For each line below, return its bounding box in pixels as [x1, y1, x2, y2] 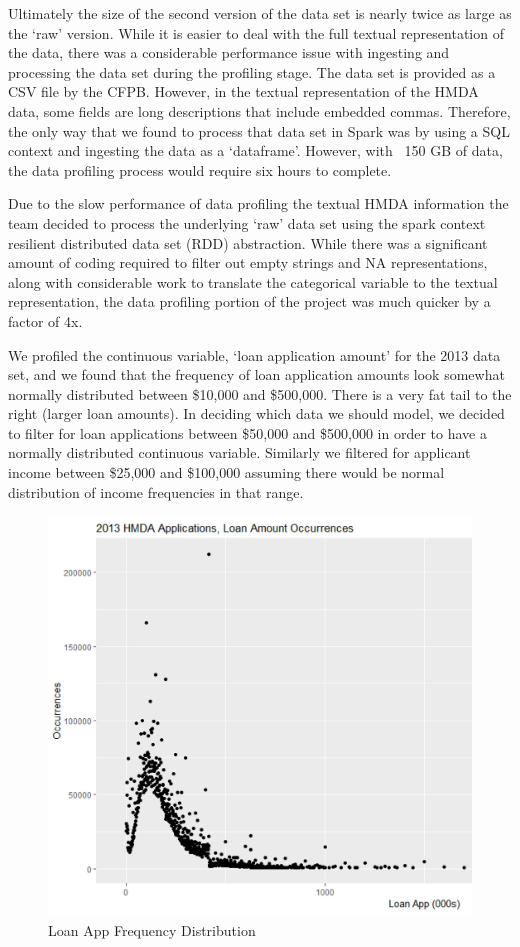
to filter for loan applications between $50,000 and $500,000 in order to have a [8, 422, 487, 443]
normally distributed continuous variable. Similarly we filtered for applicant [8, 442, 471, 463]
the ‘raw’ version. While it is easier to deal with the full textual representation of [8, 22, 504, 43]
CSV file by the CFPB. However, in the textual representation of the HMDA [8, 81, 479, 102]
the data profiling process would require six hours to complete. [8, 159, 392, 180]
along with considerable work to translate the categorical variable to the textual [8, 271, 498, 292]
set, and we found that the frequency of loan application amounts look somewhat [8, 364, 505, 385]
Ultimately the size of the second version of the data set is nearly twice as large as [8, 3, 512, 23]
